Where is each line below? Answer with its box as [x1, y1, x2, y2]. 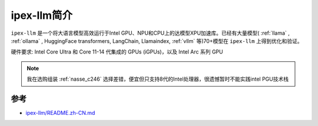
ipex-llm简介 [11, 9, 73, 22]
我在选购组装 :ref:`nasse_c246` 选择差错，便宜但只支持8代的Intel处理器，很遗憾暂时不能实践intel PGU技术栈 [26, 75, 289, 82]
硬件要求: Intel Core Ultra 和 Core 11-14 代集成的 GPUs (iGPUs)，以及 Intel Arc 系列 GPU [11, 48, 223, 55]
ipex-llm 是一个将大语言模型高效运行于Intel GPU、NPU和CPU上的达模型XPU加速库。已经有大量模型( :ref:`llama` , [11, 29, 290, 37]
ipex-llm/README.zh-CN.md [25, 110, 95, 117]
